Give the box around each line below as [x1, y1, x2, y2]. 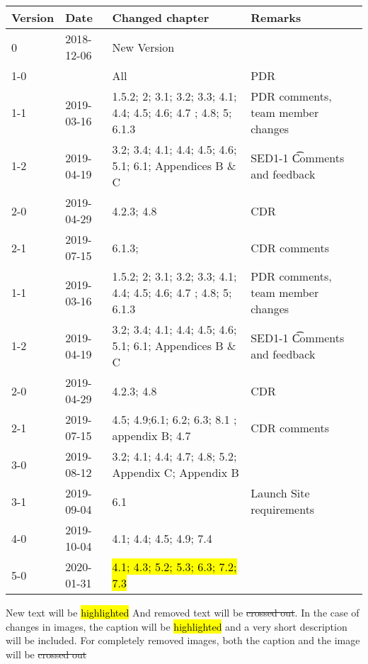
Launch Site [251, 485, 310, 501]
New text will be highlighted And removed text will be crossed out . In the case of [6, 605, 360, 619]
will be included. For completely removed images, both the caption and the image [6, 633, 360, 648]
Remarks [251, 9, 301, 26]
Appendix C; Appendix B [112, 464, 239, 480]
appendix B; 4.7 [112, 427, 191, 444]
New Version [112, 38, 175, 55]
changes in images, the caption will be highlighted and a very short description [6, 619, 347, 634]
